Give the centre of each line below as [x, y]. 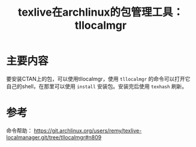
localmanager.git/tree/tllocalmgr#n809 [54, 137]
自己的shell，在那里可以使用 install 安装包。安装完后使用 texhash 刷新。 [97, 86]
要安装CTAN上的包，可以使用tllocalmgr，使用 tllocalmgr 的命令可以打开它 [98, 79]
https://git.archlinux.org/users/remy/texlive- [88, 130]
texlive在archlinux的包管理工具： [101, 12]
